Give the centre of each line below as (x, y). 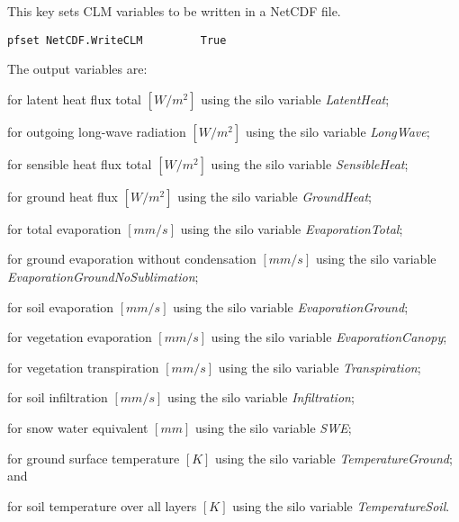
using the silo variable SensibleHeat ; (310, 163)
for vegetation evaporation (80, 337)
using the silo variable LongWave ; (338, 131)
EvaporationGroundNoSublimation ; (103, 277)
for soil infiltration (58, 397)
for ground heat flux (63, 196)
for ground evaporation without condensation (132, 259)
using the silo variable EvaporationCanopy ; (329, 337)
